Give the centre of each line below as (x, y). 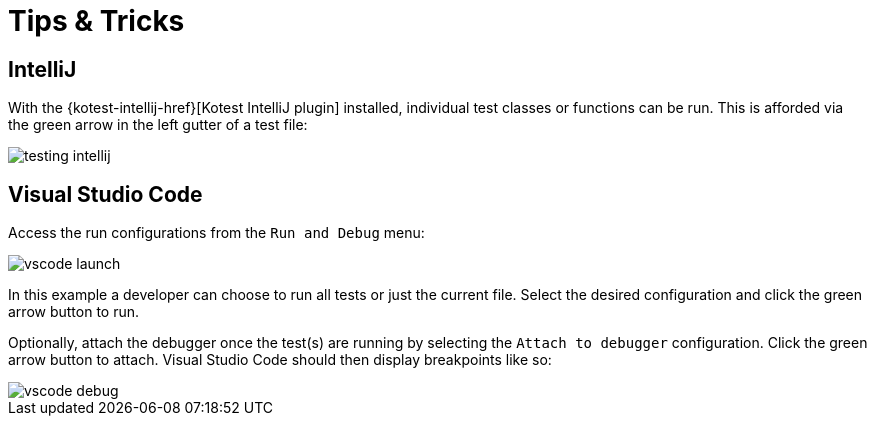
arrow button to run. (74, 312)
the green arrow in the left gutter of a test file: (158, 125)
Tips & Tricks (96, 21)
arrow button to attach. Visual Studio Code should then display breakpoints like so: (280, 360)
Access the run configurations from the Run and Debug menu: (216, 233)
